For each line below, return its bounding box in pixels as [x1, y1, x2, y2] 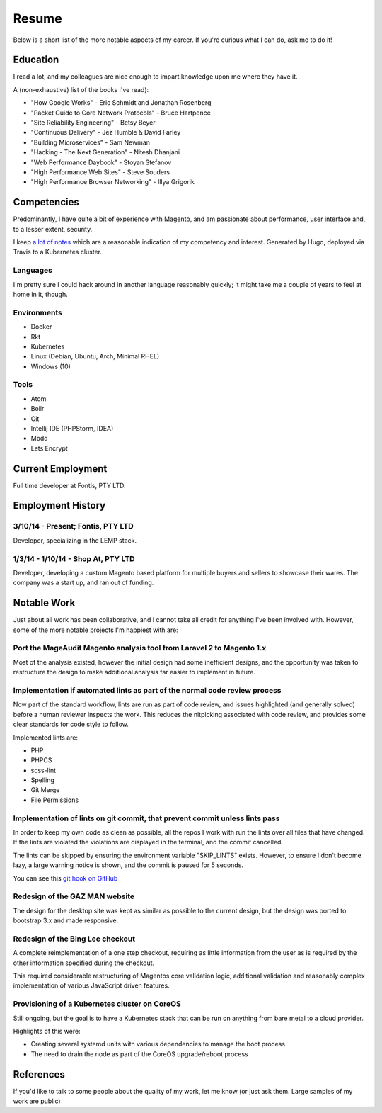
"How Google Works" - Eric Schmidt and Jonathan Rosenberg [30, 98, 212, 107]
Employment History [13, 499, 106, 512]
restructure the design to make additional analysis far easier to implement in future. [13, 668, 256, 677]
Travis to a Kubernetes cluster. [13, 248, 103, 256]
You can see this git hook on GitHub [13, 874, 118, 882]
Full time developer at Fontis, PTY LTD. [13, 481, 126, 490]
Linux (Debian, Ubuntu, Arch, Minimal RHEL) [30, 352, 160, 361]
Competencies [13, 196, 79, 208]
